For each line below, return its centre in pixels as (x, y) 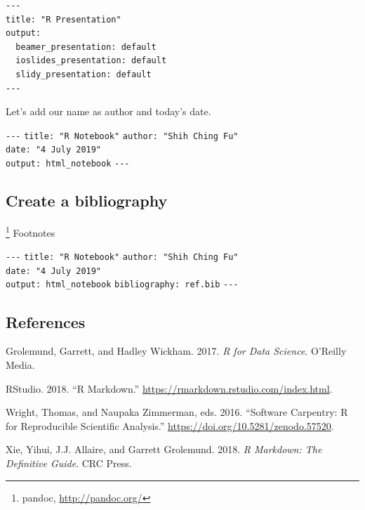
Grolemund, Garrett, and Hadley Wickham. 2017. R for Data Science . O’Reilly (176, 351)
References (46, 321)
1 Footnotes (31, 231)
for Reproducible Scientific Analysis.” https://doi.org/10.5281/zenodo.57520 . (170, 425)
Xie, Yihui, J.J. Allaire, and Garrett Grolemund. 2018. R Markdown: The (164, 449)
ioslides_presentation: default (91, 61)
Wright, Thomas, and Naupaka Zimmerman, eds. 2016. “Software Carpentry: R (177, 412)
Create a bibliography (87, 201)
